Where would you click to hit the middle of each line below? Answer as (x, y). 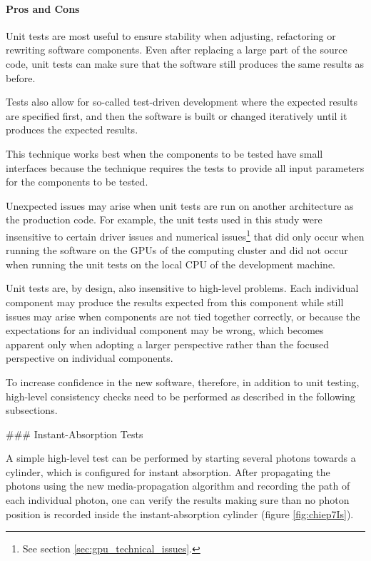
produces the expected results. (72, 130)
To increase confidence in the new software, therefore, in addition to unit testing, (183, 381)
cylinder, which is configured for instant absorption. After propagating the (168, 471)
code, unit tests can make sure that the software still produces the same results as (185, 63)
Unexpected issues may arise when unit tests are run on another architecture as (180, 205)
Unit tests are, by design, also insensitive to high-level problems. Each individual (182, 288)
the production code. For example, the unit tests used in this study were (164, 219)
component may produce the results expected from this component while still (175, 302)
